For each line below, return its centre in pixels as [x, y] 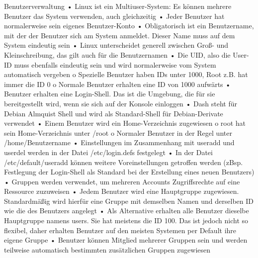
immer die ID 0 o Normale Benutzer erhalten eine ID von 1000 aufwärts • [118, 84]
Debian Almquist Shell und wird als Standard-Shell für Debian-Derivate [114, 113]
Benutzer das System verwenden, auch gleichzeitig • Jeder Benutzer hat [114, 16]
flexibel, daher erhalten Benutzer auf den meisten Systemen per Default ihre [120, 230]
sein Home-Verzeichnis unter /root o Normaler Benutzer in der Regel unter [118, 132]
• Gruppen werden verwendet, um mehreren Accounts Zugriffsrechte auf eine [122, 181]
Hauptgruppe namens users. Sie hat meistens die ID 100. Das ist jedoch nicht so [126, 220]
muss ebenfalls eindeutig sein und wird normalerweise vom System [115, 64]
